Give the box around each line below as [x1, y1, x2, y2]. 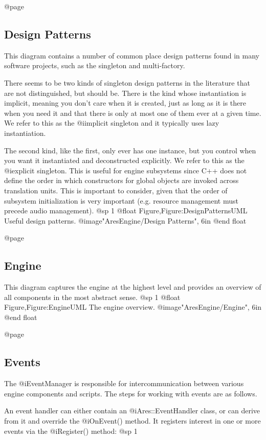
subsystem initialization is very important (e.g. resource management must [4, 195, 238, 206]
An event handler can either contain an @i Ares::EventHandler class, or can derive [4, 405, 260, 416]
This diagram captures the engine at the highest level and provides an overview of [4, 282, 261, 292]
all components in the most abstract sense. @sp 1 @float [4, 291, 181, 302]
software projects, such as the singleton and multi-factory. [4, 60, 185, 71]
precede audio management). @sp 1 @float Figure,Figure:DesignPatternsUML [4, 205, 248, 216]
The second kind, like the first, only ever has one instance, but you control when [4, 145, 256, 155]
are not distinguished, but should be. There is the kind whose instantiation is [4, 87, 247, 98]
